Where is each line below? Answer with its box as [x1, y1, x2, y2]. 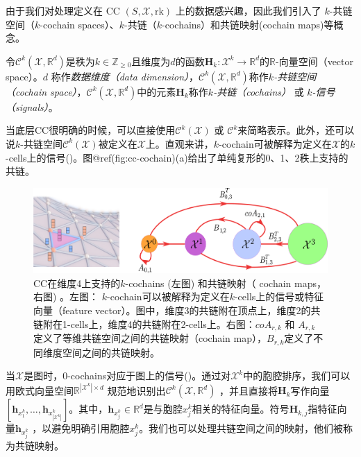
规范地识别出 [107, 383, 166, 397]
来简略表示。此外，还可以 [237, 123, 355, 137]
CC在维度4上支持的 [33, 275, 121, 290]
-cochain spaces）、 [40, 17, 119, 31]
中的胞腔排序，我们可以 [243, 368, 351, 383]
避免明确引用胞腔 [51, 421, 130, 436]
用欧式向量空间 [6, 383, 74, 397]
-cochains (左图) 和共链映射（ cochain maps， [125, 275, 326, 290]
